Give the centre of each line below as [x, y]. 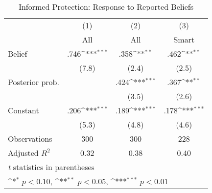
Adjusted [23, 153]
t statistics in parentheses [51, 167]
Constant [24, 110]
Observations [30, 139]
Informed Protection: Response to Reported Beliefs [106, 7]
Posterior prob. [34, 82]
